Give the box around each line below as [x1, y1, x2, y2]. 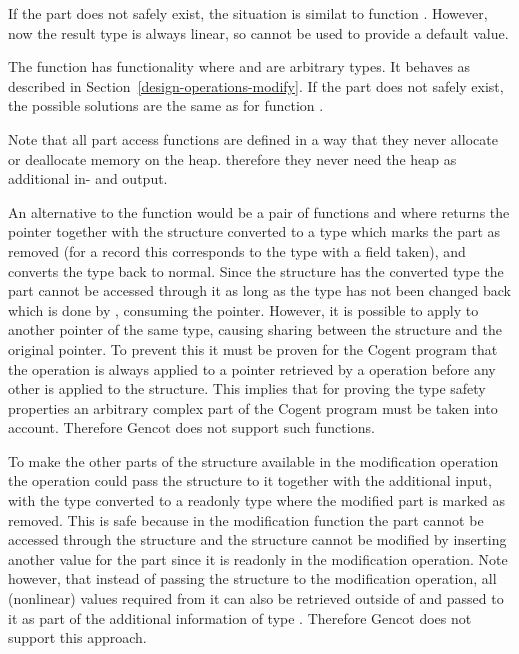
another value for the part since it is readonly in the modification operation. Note [8, 548, 508, 569]
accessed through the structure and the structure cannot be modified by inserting [8, 529, 507, 550]
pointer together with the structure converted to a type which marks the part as [8, 221, 501, 242]
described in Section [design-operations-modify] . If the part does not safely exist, [8, 75, 504, 96]
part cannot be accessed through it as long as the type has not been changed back [8, 280, 511, 301]
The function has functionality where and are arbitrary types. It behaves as [8, 56, 471, 77]
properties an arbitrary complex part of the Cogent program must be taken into [8, 397, 498, 418]
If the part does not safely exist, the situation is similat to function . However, [8, 3, 488, 23]
